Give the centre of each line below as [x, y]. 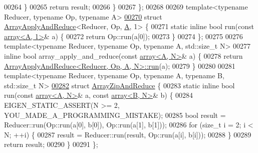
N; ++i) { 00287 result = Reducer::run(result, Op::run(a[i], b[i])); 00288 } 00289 [128, 134]
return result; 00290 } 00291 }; [51, 144]
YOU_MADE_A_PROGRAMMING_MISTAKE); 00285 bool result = [115, 115]
